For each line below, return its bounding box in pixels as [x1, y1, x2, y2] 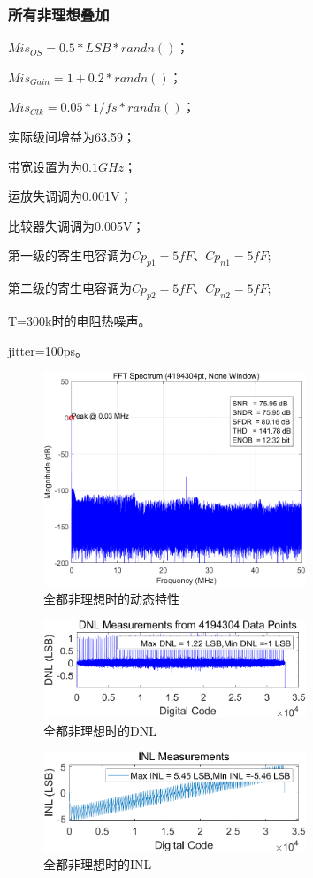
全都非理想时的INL [43, 855, 152, 874]
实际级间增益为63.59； [8, 127, 135, 145]
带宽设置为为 [8, 157, 82, 175]
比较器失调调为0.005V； [8, 216, 145, 235]
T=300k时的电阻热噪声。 [8, 311, 151, 329]
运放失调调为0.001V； [8, 187, 133, 205]
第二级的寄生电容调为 [8, 279, 132, 297]
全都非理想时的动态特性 [43, 589, 179, 607]
